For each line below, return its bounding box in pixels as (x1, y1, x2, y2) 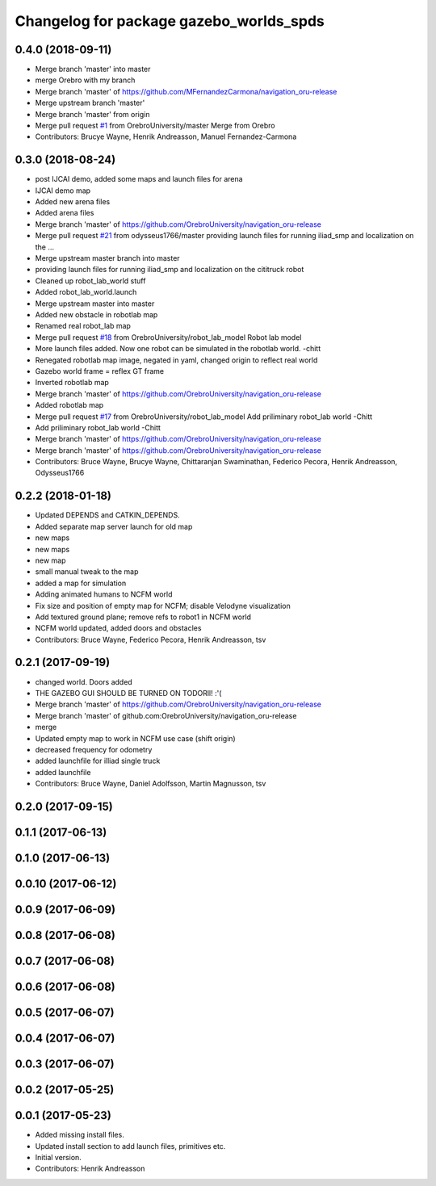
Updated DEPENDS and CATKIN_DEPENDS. (35, 510, 181, 520)
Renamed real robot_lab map (35, 321, 131, 331)
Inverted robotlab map (35, 378, 109, 388)
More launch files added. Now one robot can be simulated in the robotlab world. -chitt (35, 344, 321, 354)
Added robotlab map (35, 400, 104, 410)
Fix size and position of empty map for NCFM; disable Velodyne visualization (35, 601, 291, 610)
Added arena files (35, 208, 94, 218)
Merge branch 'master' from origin (35, 109, 150, 119)
